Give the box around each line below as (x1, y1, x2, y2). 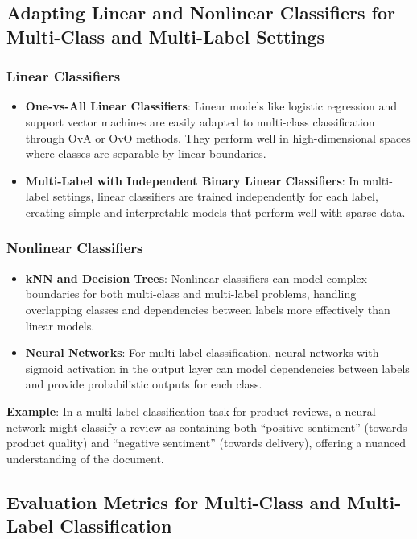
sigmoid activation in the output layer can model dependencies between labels (25, 359, 410, 376)
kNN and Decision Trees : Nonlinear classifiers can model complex (25, 269, 367, 286)
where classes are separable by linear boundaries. (25, 145, 266, 162)
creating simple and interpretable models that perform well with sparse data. (25, 203, 406, 220)
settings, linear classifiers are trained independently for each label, (52, 188, 378, 205)
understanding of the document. (6, 450, 164, 466)
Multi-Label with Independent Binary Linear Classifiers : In (25, 172, 360, 189)
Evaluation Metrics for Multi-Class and (6, 489, 341, 514)
